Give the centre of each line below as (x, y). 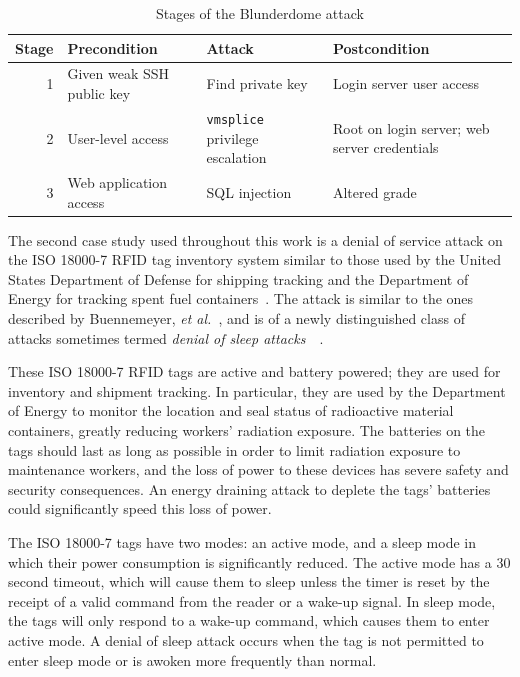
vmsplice (235, 119)
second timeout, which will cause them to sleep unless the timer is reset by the (249, 581)
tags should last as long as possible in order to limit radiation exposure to (234, 449)
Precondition (112, 47)
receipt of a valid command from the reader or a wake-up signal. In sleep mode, (252, 600)
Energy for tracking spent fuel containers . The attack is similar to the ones (241, 298)
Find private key (257, 83)
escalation (236, 157)
